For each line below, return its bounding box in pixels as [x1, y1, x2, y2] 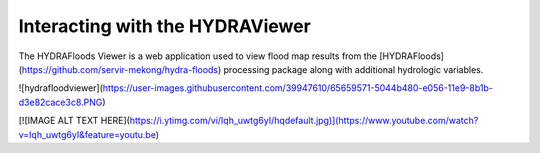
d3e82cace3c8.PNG [18, 96, 103, 108]
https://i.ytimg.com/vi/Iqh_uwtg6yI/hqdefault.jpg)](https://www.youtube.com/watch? [129, 115, 479, 127]
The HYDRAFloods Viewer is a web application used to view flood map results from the [18, 50, 377, 62]
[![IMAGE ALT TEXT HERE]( [18, 115, 130, 127]
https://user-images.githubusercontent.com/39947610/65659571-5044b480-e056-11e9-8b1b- [102, 82, 494, 94]
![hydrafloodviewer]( [18, 82, 104, 94]
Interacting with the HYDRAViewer [18, 15, 312, 37]
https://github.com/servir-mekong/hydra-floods [21, 63, 219, 75]
